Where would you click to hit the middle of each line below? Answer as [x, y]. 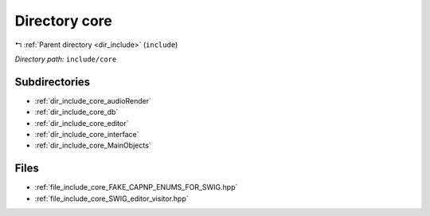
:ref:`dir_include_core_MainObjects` [93, 145]
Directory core [64, 21]
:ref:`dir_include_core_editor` [82, 123]
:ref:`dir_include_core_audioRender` [93, 100]
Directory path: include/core [66, 59]
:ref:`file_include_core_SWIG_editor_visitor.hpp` [111, 198]
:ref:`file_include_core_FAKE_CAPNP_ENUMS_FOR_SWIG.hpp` [136, 187]
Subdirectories [53, 82]
